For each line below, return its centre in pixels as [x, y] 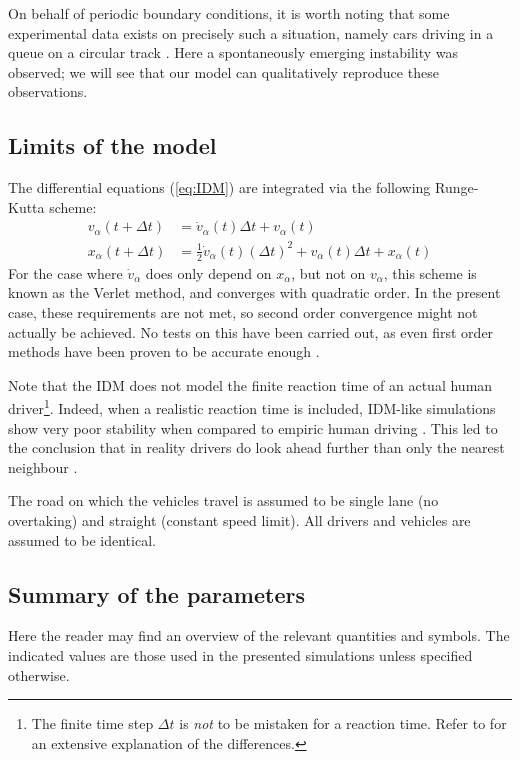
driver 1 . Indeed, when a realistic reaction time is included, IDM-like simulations [252, 406]
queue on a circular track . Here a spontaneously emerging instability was [233, 52]
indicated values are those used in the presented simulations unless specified [240, 654]
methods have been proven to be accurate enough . [164, 351]
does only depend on [208, 272]
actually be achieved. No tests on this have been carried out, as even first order [251, 331]
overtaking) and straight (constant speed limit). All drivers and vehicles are [239, 519]
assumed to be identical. [82, 539]
